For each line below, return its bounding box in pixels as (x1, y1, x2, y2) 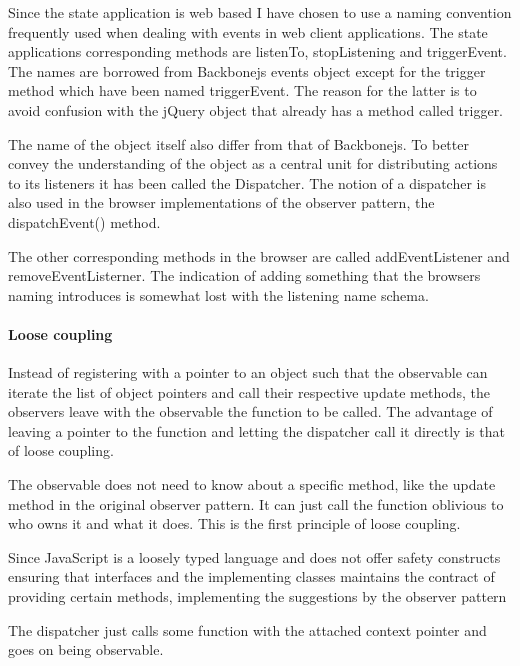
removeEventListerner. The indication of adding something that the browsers (8, 265, 481, 286)
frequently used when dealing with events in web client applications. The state (8, 21, 488, 42)
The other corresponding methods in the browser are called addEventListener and (8, 245, 510, 266)
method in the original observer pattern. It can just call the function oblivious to (8, 493, 504, 514)
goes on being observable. (8, 639, 164, 660)
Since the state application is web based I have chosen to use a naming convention (8, 2, 512, 22)
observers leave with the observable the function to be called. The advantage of (8, 401, 493, 422)
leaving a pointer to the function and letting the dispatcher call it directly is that (8, 420, 505, 441)
